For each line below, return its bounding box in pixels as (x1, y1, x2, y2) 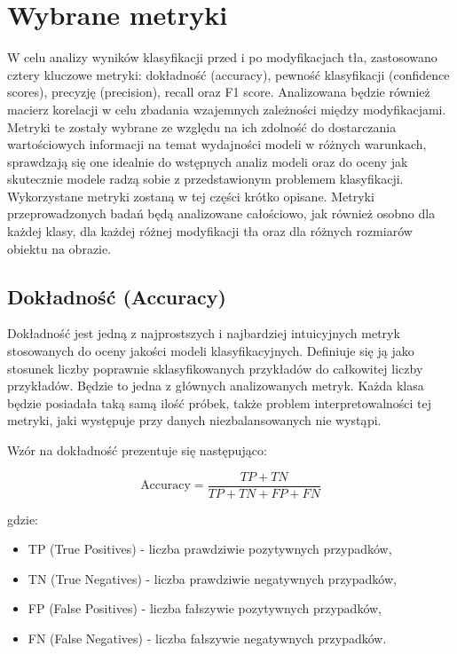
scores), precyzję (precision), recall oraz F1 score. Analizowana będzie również (7, 83, 430, 101)
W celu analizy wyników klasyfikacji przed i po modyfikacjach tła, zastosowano (7, 48, 437, 67)
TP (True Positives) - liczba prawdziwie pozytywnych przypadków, (28, 540, 392, 558)
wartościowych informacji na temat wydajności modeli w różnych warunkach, (7, 135, 427, 154)
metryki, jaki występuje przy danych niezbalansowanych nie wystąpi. (7, 411, 382, 429)
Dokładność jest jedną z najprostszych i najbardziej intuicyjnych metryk (7, 324, 400, 343)
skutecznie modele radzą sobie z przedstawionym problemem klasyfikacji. (7, 169, 404, 188)
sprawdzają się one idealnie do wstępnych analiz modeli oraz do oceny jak (7, 152, 408, 170)
